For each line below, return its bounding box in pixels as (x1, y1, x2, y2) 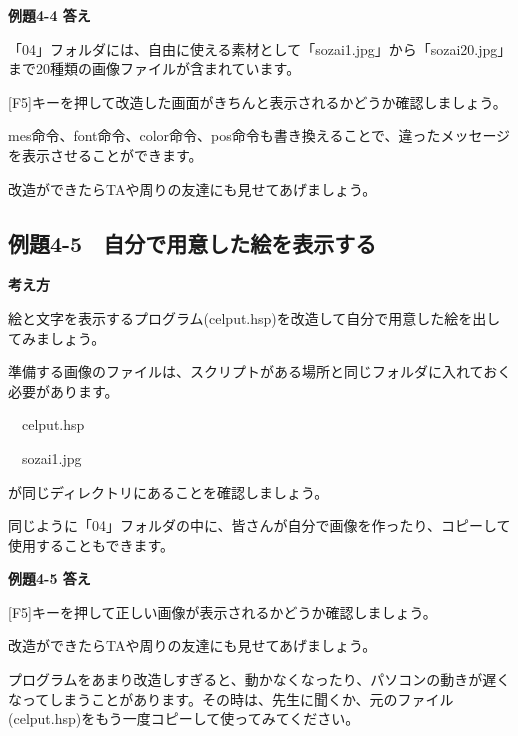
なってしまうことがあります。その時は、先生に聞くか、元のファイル (8, 688, 454, 709)
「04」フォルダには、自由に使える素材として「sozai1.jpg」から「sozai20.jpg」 (8, 38, 512, 59)
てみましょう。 (8, 327, 106, 348)
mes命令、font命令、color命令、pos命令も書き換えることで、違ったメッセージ (8, 125, 511, 146)
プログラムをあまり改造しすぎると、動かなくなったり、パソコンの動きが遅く (8, 669, 511, 690)
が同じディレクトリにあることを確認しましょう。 (8, 481, 329, 502)
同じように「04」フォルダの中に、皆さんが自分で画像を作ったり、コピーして (8, 515, 511, 536)
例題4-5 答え (8, 568, 91, 589)
